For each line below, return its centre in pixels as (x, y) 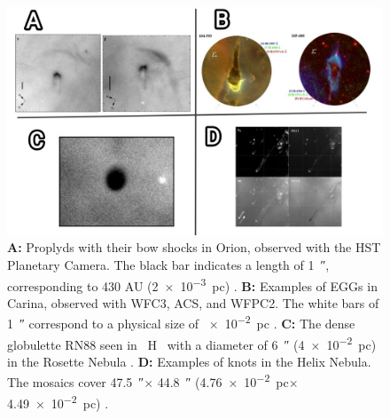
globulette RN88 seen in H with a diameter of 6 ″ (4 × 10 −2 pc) (192, 343)
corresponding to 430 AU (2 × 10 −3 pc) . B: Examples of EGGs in (192, 284)
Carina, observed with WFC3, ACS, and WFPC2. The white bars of (193, 302)
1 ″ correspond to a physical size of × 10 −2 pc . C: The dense (181, 322)
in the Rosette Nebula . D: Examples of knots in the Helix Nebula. (189, 361)
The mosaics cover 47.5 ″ (76, 382)
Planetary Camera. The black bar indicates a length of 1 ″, (168, 264)
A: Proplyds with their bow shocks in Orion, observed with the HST (194, 247)
